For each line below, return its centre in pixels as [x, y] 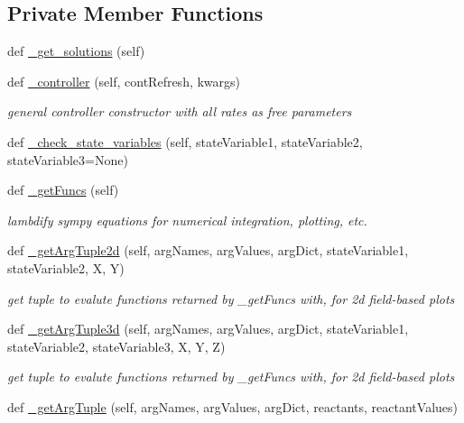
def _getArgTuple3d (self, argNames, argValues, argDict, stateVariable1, [208, 329]
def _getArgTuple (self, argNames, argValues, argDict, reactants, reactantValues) [232, 406]
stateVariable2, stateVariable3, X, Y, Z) [116, 346]
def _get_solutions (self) [76, 51]
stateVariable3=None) [68, 159]
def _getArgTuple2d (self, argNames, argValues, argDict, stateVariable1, [208, 250]
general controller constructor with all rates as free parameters [180, 111]
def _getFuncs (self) [63, 190]
